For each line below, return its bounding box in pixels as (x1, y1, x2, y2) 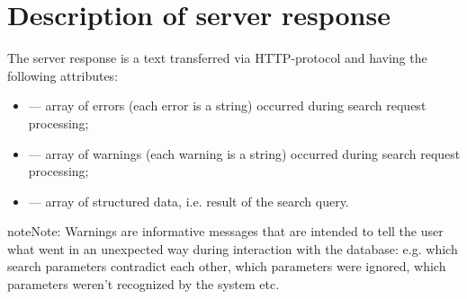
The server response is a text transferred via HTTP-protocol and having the (7, 48, 427, 67)
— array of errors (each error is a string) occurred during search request (28, 96, 427, 115)
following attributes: (7, 66, 119, 84)
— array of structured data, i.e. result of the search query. (28, 191, 349, 210)
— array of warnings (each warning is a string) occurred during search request (28, 144, 461, 163)
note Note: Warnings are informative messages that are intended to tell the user (7, 222, 444, 241)
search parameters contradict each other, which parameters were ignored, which (7, 257, 446, 276)
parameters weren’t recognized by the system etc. (7, 275, 280, 294)
